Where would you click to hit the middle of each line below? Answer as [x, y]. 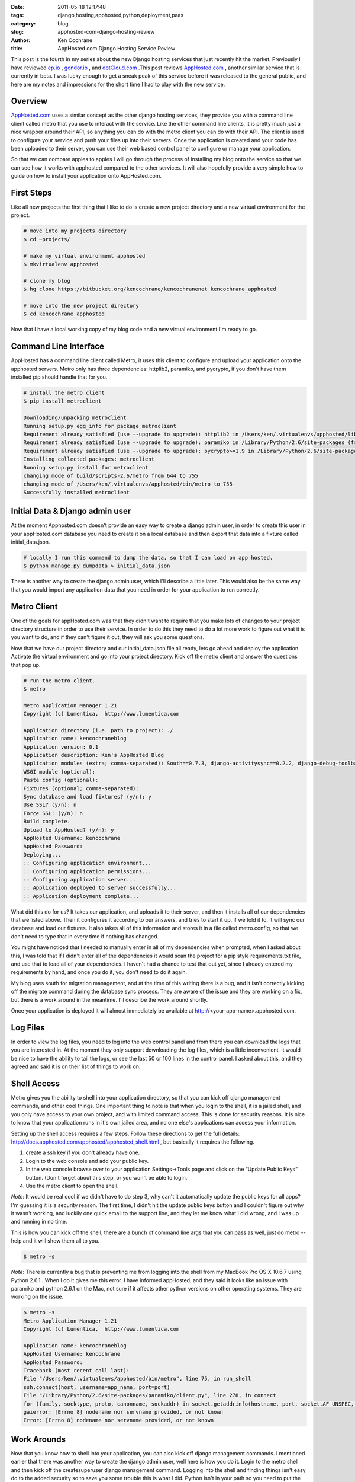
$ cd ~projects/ [47, 239]
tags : [17, 15]
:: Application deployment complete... [81, 896]
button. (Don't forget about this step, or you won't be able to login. [106, 1177]
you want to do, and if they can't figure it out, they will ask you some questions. [108, 637]
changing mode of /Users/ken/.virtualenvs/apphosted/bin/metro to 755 [128, 484]
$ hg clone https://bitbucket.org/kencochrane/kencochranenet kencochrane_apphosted [150, 289]
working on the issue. [37, 1297]
